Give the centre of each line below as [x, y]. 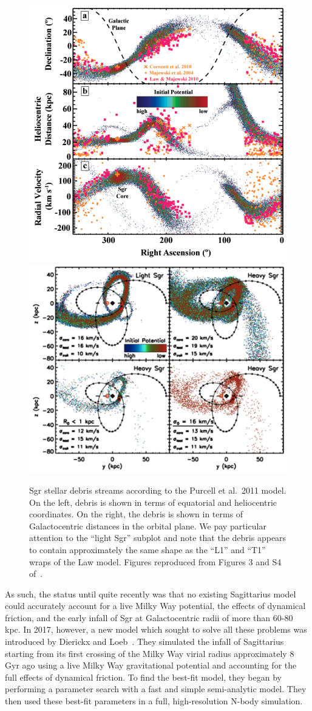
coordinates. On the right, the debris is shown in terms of [136, 514]
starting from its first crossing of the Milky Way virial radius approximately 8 [150, 653]
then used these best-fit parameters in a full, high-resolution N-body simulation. [154, 701]
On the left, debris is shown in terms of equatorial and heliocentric [153, 502]
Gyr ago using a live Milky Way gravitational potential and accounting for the [151, 665]
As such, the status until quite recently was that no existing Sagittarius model [151, 594]
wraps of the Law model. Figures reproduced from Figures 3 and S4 [155, 561]
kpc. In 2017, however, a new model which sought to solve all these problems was [156, 629]
